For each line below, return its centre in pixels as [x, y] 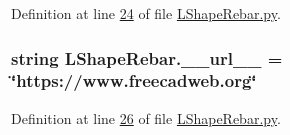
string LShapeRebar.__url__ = [147, 57]
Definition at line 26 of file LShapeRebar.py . [146, 117]
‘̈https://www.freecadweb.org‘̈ [134, 80]
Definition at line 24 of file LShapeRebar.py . [146, 13]
